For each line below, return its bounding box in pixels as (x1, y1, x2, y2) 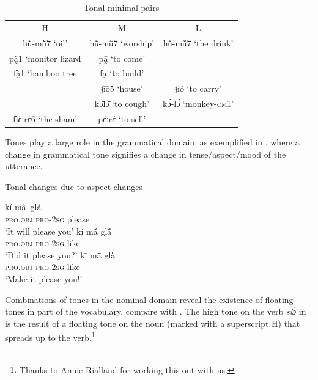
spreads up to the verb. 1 (5, 329, 95, 343)
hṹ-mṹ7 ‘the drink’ (163, 36, 234, 49)
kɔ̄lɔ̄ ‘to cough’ (94, 97, 149, 110)
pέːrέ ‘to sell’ (98, 112, 146, 125)
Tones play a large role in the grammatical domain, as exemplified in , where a (5, 136, 300, 148)
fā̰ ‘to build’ (100, 67, 144, 79)
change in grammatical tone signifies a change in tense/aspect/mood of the (5, 147, 286, 160)
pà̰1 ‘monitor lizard (9, 51, 81, 64)
